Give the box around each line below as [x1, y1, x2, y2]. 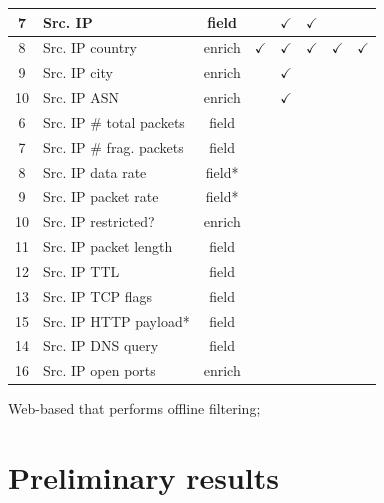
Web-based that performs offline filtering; [8, 398, 261, 419]
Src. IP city [43, 62, 113, 83]
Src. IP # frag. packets [43, 136, 184, 157]
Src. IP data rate [43, 161, 147, 182]
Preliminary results [8, 457, 279, 498]
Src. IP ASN [43, 87, 120, 108]
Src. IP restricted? [43, 211, 155, 232]
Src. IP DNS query [43, 335, 159, 356]
